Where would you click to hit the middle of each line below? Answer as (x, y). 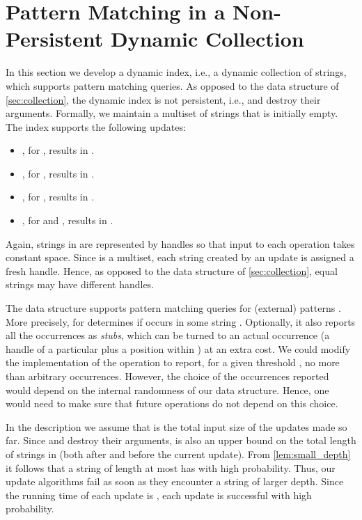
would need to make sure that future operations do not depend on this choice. (172, 403)
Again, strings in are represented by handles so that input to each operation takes (180, 243)
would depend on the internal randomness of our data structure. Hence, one (167, 389)
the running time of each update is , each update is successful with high (159, 495)
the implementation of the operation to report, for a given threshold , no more (173, 362)
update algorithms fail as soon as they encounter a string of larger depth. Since (175, 481)
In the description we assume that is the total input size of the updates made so (176, 426)
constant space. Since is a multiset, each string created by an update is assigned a (180, 257)
